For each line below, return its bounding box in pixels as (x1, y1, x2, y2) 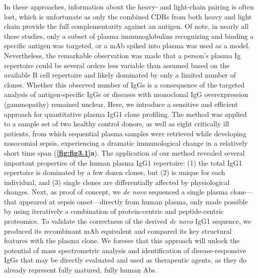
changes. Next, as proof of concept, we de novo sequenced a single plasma (4, 186, 228, 197)
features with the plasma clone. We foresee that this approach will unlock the (4, 235, 240, 246)
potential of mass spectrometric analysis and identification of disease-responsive (4, 245, 246, 255)
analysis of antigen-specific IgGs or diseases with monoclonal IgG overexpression (4, 89, 249, 99)
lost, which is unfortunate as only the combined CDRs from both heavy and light (4, 11, 252, 21)
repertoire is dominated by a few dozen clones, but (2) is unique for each (4, 167, 225, 178)
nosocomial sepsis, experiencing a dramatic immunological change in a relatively (4, 138, 248, 148)
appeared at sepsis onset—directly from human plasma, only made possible (19, 196, 248, 206)
